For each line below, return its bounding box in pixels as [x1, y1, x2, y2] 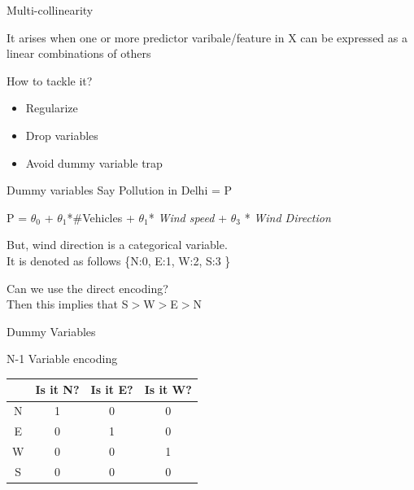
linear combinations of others [7, 45, 151, 62]
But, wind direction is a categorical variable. [7, 236, 228, 253]
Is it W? [144, 381, 192, 398]
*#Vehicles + [67, 208, 135, 225]
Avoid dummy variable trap [25, 154, 163, 171]
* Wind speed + [148, 208, 228, 225]
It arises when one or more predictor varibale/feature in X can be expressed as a [7, 28, 407, 46]
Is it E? [90, 381, 133, 398]
